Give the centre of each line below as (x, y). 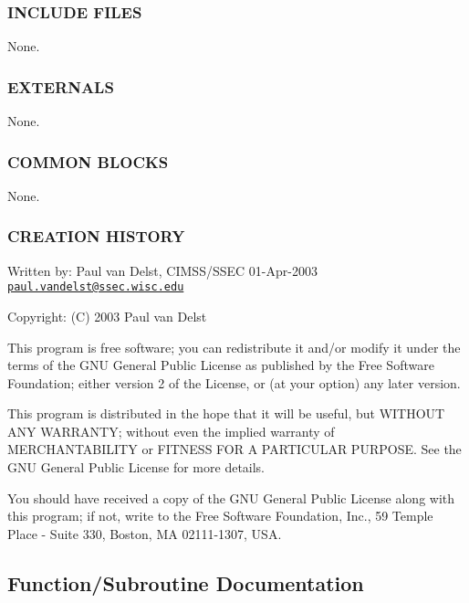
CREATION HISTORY (96, 236)
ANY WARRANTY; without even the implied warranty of (171, 431)
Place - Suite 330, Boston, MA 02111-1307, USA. (145, 533)
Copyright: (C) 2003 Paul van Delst (107, 316)
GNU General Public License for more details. (136, 467)
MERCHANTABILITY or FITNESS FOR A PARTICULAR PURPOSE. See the (234, 449)
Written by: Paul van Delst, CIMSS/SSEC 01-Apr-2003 (162, 270)
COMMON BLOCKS (88, 161)
